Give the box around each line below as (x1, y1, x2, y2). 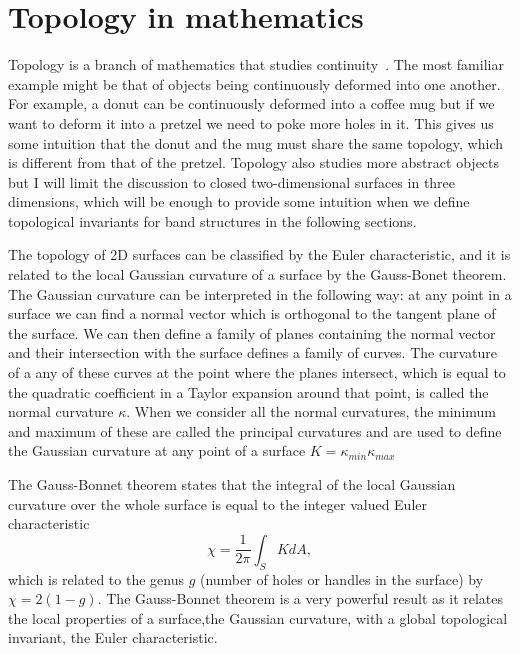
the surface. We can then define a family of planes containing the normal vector (8, 322, 496, 343)
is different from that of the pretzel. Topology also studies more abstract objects (8, 152, 500, 173)
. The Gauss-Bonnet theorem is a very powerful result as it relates (97, 588, 504, 609)
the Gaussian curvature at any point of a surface (8, 440, 306, 461)
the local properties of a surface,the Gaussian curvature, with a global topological (8, 607, 508, 628)
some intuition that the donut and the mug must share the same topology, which (8, 132, 504, 153)
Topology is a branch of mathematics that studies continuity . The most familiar (8, 54, 504, 75)
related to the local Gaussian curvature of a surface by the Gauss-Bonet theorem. (8, 264, 507, 285)
